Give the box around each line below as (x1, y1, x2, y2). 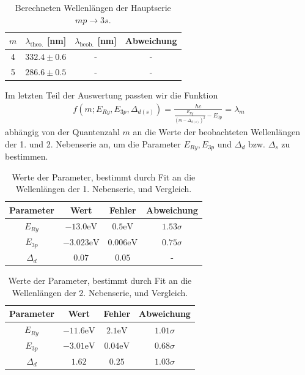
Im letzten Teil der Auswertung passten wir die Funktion (5, 88, 218, 101)
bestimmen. (5, 150, 48, 163)
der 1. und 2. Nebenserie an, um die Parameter (5, 137, 181, 150)
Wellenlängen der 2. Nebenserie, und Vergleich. (12, 286, 188, 299)
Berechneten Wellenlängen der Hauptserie (15, 1, 171, 13)
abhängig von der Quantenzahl (5, 125, 120, 138)
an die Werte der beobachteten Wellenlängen (133, 125, 301, 138)
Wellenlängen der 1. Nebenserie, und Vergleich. (15, 182, 192, 195)
